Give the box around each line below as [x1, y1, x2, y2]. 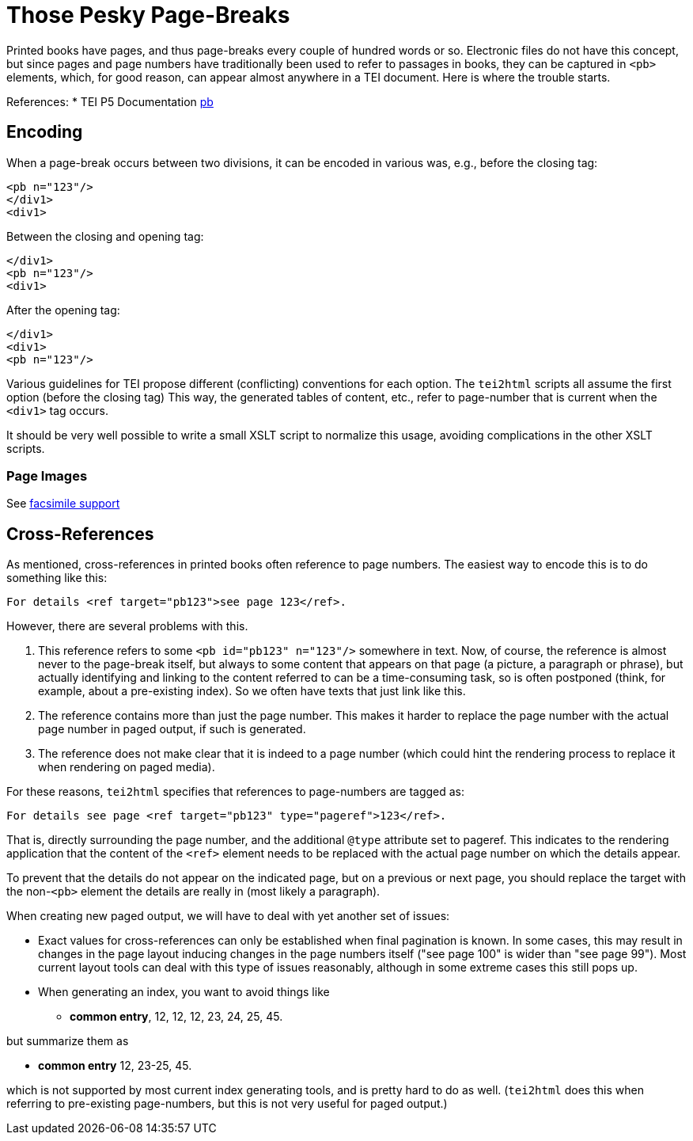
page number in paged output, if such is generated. [38, 722, 306, 736]
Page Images [6, 467, 88, 484]
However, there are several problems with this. [6, 619, 248, 633]
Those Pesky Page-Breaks [6, 2, 290, 29]
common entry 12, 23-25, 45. [38, 1059, 192, 1073]
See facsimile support [6, 496, 120, 511]
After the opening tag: [6, 302, 120, 317]
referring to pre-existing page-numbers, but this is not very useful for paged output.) [6, 1097, 448, 1111]
